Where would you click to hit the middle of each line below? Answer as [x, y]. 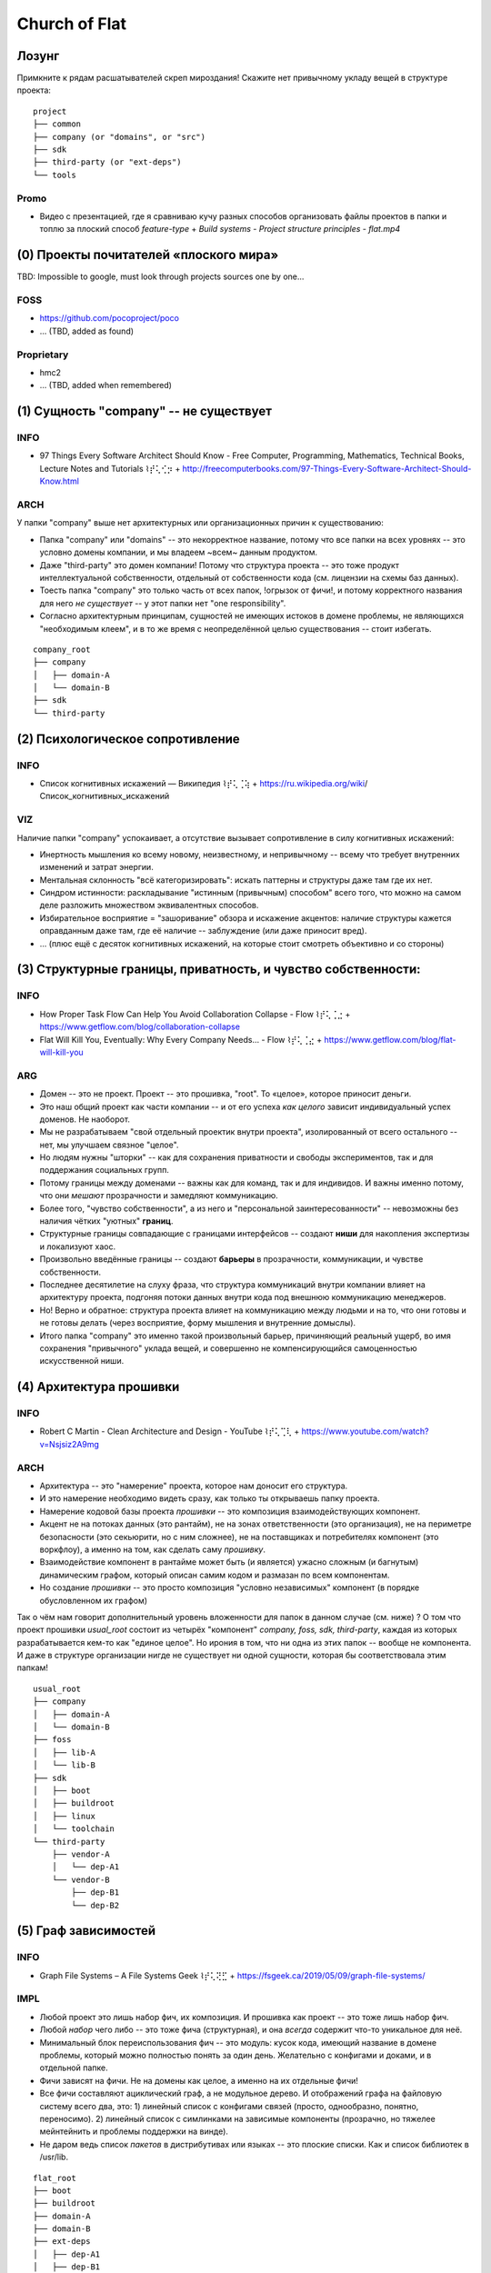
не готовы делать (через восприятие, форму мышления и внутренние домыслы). [198, 1323]
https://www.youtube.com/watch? [365, 1431]
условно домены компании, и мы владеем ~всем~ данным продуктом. [179, 552]
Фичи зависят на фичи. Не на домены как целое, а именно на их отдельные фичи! [199, 2080]
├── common [57, 124]
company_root [62, 649]
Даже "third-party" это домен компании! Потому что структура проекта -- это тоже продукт [220, 565]
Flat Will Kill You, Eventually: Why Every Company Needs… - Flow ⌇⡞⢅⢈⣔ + [181, 1039]
